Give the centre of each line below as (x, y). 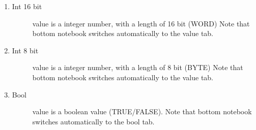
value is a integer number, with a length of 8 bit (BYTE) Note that (138, 67)
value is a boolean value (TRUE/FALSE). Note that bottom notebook (142, 111)
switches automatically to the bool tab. (93, 121)
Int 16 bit (27, 6)
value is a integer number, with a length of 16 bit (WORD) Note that (141, 23)
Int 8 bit (25, 50)
